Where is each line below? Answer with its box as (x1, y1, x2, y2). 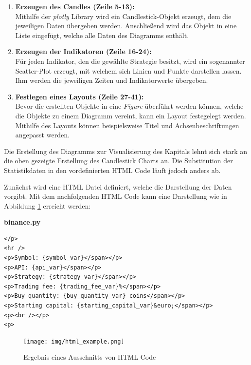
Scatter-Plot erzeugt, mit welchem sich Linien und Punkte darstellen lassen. (15, 65, 242, 76)
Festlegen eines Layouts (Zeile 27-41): (15, 91, 144, 101)
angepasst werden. (15, 130, 70, 140)
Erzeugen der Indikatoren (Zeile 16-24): (15, 46, 152, 57)
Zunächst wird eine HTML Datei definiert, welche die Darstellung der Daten (4, 181, 232, 192)
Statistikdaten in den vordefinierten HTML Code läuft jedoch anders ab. (4, 165, 221, 175)
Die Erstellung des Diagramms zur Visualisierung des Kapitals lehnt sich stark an (4, 146, 248, 156)
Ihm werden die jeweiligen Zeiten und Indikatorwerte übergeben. (15, 75, 208, 85)
